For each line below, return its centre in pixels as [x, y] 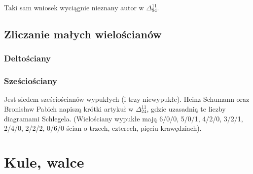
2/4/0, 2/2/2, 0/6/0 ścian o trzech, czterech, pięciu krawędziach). [103, 128]
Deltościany [27, 58]
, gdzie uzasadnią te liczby [186, 109]
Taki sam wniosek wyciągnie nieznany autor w [74, 7]
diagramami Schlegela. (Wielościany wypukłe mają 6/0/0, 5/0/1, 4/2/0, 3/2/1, [124, 118]
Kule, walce [44, 162]
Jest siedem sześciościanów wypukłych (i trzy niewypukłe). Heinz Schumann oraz [127, 99]
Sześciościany [31, 81]
